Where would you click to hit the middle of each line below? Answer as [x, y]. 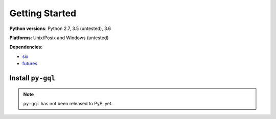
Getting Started [43, 13]
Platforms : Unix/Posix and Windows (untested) [59, 38]
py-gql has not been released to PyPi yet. [68, 103]
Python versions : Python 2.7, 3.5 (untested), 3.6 [60, 28]
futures [30, 64]
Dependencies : [26, 47]
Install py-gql [32, 78]
